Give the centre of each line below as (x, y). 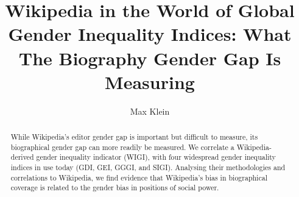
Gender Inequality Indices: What (150, 34)
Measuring (150, 81)
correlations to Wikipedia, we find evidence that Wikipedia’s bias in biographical (139, 177)
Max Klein (150, 111)
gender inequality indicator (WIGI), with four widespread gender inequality (156, 157)
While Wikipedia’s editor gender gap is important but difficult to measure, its (134, 137)
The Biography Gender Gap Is (150, 58)
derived (22, 157)
